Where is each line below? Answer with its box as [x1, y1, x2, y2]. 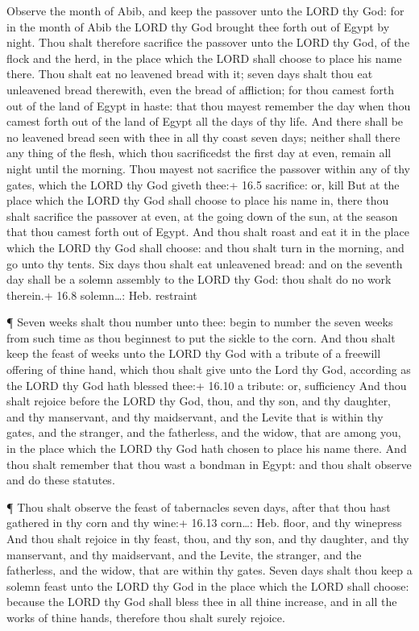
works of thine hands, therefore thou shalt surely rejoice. [6, 608, 285, 625]
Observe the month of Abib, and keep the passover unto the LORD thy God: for [6, 2, 404, 19]
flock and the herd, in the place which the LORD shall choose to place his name [6, 49, 402, 66]
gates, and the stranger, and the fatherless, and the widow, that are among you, [6, 424, 401, 441]
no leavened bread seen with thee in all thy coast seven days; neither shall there [6, 128, 400, 145]
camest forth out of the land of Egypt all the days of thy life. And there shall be [6, 113, 404, 130]
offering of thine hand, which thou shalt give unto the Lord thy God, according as [6, 361, 411, 378]
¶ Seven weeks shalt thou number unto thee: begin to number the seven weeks [6, 313, 393, 330]
